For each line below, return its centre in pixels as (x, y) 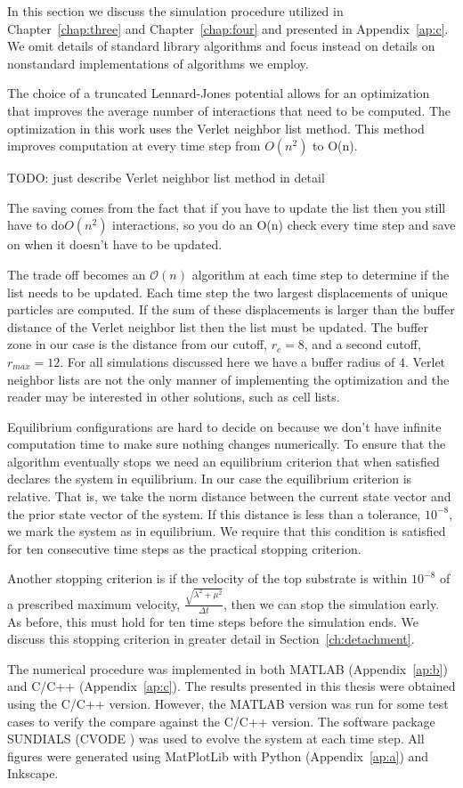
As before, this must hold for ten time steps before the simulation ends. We (213, 621)
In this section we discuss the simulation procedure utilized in (175, 11)
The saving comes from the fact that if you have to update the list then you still (227, 207)
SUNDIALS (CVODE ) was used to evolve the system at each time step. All (216, 739)
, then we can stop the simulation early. (332, 603)
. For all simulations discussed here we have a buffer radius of (227, 361)
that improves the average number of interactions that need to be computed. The (229, 110)
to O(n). (335, 146)
